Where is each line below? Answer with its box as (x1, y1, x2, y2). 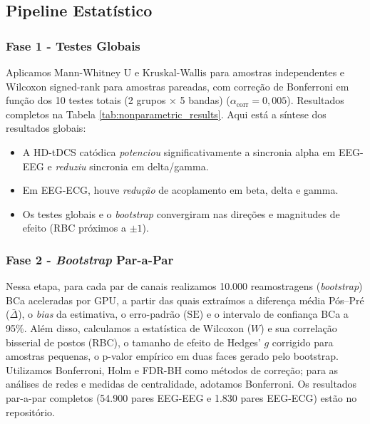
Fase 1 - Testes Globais (6, 36, 140, 54)
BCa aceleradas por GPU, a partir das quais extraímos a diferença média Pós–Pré (6, 292, 364, 307)
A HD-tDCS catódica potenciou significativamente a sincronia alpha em (22, 144, 336, 159)
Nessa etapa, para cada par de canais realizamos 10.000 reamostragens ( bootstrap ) (6, 279, 363, 294)
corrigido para (272, 334, 334, 349)
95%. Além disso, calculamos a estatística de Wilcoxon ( (6, 320, 252, 335)
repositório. (6, 404, 56, 419)
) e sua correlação (260, 320, 337, 335)
